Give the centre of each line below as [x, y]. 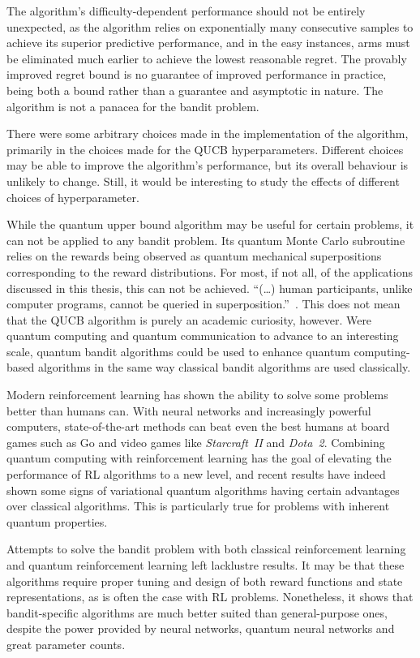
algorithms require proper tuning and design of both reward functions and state [205, 581]
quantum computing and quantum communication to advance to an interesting [203, 335]
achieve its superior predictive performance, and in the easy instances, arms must [208, 43]
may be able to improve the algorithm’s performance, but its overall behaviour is [208, 165]
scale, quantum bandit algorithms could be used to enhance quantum [178, 351]
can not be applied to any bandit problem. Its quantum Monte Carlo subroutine [206, 240]
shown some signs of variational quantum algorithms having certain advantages [203, 490]
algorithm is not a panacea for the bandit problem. [133, 106]
